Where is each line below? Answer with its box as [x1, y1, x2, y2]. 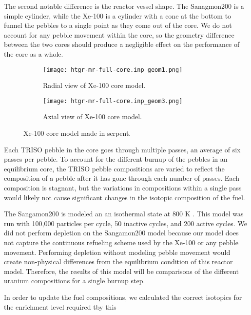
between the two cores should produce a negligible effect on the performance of [4, 39, 240, 49]
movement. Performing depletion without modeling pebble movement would [4, 247, 231, 257]
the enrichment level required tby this [4, 301, 116, 312]
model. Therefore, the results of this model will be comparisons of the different [4, 266, 239, 276]
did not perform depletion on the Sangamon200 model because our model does [4, 228, 239, 238]
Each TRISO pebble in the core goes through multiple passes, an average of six [4, 144, 241, 154]
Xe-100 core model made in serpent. [23, 128, 131, 138]
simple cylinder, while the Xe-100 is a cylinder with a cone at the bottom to [4, 10, 232, 21]
